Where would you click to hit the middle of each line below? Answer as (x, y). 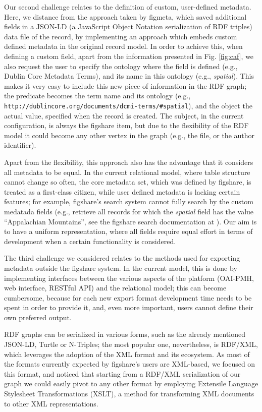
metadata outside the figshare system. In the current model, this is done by (121, 268)
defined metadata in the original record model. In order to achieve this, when (123, 46)
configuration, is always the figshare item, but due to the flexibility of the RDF (126, 125)
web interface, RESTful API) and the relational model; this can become (115, 288)
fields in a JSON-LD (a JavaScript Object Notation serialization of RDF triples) (128, 26)
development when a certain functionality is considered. (90, 241)
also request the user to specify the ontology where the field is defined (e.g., (121, 66)
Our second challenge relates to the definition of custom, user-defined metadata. (128, 7)
